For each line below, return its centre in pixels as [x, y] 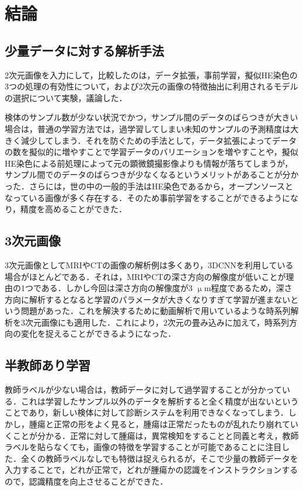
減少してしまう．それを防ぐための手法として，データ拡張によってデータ [159, 140]
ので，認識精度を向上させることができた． [86, 481]
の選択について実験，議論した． [66, 97]
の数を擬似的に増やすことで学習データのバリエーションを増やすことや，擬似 [151, 152]
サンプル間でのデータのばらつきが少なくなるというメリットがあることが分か [152, 174]
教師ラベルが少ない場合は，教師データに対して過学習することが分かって [143, 390]
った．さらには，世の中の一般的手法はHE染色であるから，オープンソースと [149, 186]
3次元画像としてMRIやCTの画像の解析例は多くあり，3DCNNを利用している [149, 264]
